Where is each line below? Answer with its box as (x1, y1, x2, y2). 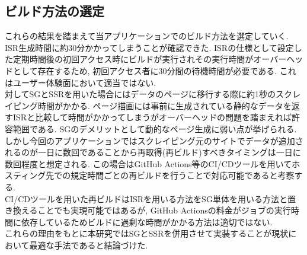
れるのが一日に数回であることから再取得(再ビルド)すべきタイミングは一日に (5, 146, 301, 158)
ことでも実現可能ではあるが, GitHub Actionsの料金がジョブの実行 (37, 204, 291, 216)
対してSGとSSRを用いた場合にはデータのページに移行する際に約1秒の (5, 88, 276, 100)
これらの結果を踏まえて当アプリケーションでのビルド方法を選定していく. (5, 30, 289, 42)
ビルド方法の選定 (5, 2, 104, 20)
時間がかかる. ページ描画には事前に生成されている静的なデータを (37, 99, 292, 111)
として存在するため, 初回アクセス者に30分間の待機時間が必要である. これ (12, 64, 296, 76)
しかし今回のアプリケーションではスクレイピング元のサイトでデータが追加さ (5, 134, 303, 146)
